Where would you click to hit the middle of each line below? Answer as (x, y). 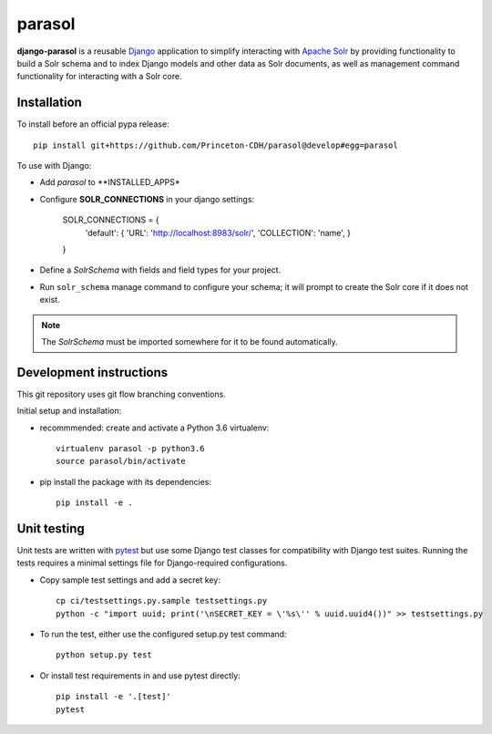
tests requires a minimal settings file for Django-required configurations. (152, 563)
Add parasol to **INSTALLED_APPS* (110, 182)
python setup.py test (104, 655)
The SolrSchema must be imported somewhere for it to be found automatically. (190, 341)
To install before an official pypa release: (93, 124)
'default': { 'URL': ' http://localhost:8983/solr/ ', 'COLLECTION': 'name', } (218, 233)
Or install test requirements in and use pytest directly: (140, 676)
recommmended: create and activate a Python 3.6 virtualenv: (154, 428)
